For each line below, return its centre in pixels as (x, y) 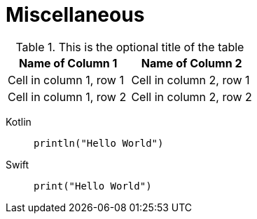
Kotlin (19, 121)
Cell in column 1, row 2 (67, 97)
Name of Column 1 (68, 63)
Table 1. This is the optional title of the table (130, 47)
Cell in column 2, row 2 (192, 97)
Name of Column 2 (192, 63)
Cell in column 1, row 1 (66, 80)
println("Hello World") (99, 143)
